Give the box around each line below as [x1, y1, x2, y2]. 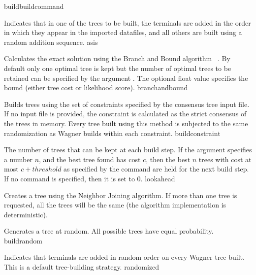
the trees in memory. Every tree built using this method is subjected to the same [4, 118, 248, 128]
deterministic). [4, 209, 48, 219]
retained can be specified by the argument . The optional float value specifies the [4, 72, 248, 83]
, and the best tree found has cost [39, 154, 141, 164]
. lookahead [140, 173, 175, 183]
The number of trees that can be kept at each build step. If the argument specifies [4, 144, 252, 155]
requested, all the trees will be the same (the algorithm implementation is [4, 200, 226, 210]
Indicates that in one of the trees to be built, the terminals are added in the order [4, 17, 251, 28]
